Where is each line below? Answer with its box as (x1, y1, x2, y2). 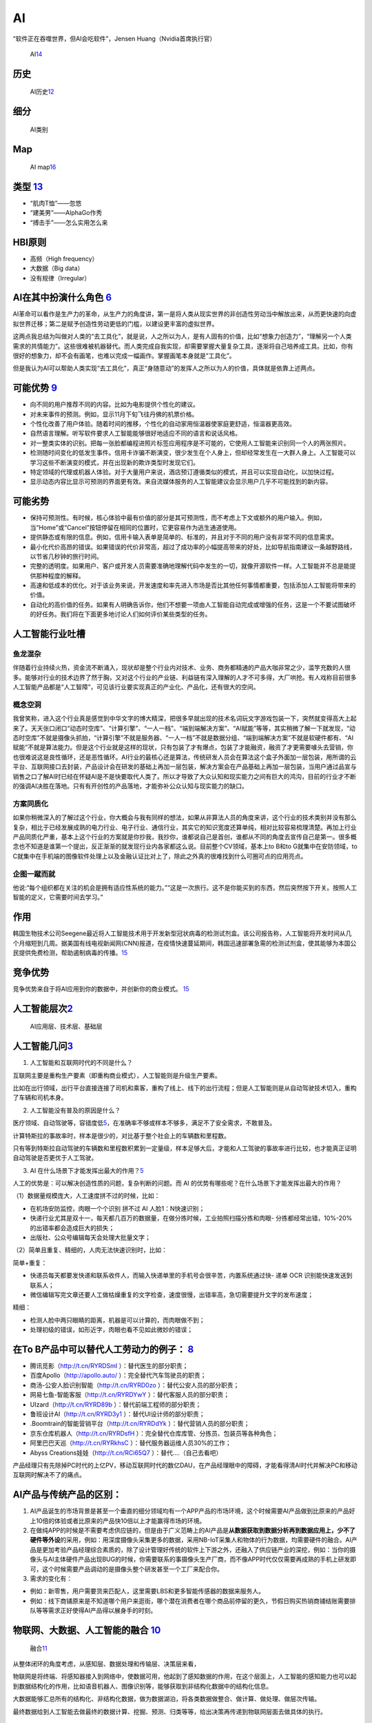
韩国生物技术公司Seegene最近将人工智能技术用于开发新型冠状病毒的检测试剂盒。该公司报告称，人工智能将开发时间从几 (12, 929, 352, 937)
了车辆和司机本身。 (12, 1093, 68, 1102)
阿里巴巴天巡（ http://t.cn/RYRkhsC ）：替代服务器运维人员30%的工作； (30, 1439, 231, 1447)
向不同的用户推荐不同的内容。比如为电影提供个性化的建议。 (30, 400, 199, 409)
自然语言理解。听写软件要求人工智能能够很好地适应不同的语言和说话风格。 (30, 429, 241, 438)
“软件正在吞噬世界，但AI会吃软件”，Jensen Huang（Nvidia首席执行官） (12, 34, 216, 43)
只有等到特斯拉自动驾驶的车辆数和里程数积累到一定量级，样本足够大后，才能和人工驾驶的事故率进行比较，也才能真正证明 (12, 1144, 357, 1152)
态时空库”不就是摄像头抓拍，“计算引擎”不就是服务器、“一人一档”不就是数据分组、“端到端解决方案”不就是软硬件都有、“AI (12, 734, 354, 742)
